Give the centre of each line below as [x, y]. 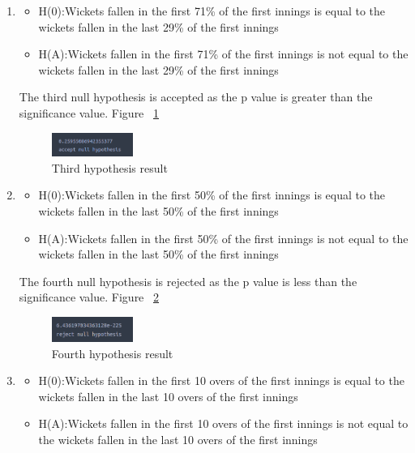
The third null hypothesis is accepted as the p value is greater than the [196, 97]
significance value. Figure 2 [89, 297]
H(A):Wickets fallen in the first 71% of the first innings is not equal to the [223, 54]
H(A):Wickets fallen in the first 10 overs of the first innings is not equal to [223, 423]
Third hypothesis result [109, 167]
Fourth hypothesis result [112, 353]
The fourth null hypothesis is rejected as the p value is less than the [188, 281]
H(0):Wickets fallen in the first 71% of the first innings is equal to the [212, 11]
